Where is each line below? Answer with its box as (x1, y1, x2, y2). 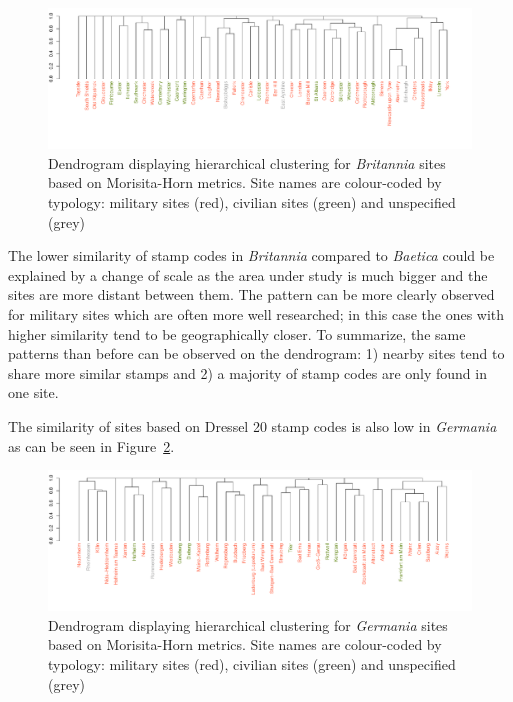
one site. (8, 382, 59, 403)
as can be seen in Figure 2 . (8, 435, 175, 456)
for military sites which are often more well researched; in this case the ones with (8, 303, 505, 324)
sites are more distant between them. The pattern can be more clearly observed (8, 284, 495, 305)
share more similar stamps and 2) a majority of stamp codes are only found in (8, 362, 487, 383)
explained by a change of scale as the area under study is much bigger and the (8, 264, 488, 285)
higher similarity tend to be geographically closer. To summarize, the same (8, 323, 466, 344)
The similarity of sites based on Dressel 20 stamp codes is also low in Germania (8, 415, 497, 436)
